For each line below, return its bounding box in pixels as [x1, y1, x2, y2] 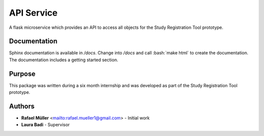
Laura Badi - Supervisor [21, 122, 70, 128]
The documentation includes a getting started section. [9, 57, 118, 63]
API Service [9, 7, 58, 18]
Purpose [9, 69, 36, 78]
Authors [9, 102, 35, 110]
